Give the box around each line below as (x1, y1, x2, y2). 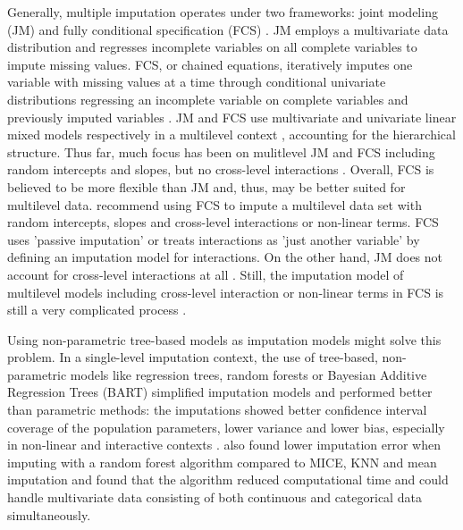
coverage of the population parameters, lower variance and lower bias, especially (7, 417, 445, 436)
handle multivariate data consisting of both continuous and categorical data (7, 488, 422, 507)
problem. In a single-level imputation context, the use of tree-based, (7, 348, 378, 366)
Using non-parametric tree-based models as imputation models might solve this (7, 330, 442, 349)
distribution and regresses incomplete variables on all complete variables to (7, 38, 417, 56)
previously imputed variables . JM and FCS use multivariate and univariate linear (7, 107, 457, 126)
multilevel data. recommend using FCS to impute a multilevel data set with (7, 195, 422, 214)
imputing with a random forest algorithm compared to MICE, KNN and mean (7, 452, 437, 471)
